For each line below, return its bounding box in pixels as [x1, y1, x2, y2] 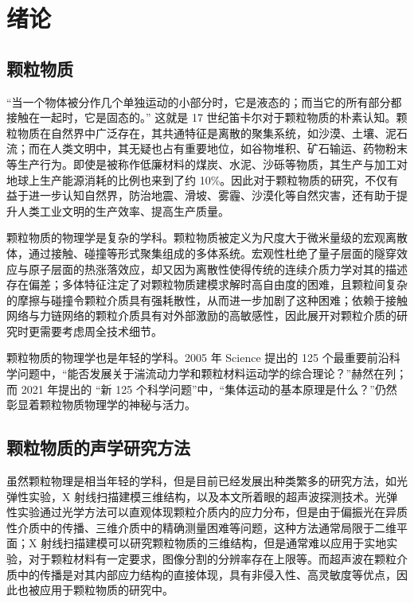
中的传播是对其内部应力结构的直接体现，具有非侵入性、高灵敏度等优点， [17, 566, 396, 582]
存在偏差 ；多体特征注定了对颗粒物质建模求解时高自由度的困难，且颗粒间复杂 [6, 276, 408, 293]
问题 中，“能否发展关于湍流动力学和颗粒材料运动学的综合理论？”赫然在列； [17, 365, 408, 382]
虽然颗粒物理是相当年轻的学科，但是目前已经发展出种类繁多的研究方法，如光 [6, 473, 408, 489]
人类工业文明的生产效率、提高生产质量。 [17, 202, 229, 219]
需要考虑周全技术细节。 [39, 322, 162, 339]
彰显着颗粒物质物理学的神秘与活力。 [6, 396, 196, 413]
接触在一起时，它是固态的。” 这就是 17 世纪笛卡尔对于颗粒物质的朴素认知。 [6, 109, 396, 126]
